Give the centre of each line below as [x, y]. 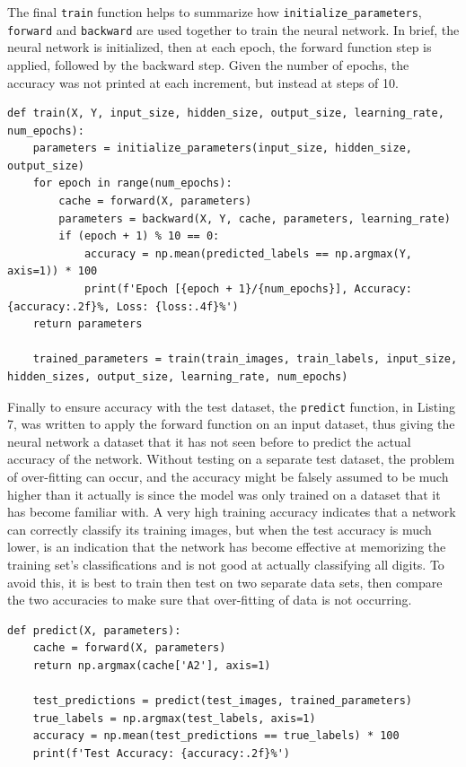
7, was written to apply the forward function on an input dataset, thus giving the [231, 424]
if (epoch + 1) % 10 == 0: [139, 236]
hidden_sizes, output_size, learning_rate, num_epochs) [178, 377]
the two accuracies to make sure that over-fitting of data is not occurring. [210, 600]
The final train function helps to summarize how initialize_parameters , [215, 12]
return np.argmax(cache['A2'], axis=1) [152, 665]
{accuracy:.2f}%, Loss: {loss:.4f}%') [123, 306]
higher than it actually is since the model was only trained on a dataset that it [224, 494]
